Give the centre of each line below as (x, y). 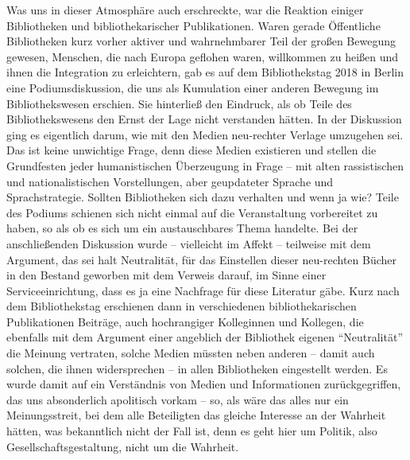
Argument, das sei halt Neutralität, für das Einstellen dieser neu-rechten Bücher (202, 259)
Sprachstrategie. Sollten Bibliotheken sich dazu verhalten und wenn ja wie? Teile (203, 197)
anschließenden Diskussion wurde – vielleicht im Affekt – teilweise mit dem (189, 243)
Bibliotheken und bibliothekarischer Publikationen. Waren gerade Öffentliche (193, 25)
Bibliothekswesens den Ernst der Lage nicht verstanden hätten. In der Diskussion (204, 119)
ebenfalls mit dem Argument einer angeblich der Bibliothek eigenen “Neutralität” (205, 337)
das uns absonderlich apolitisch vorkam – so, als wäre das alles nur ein (178, 399)
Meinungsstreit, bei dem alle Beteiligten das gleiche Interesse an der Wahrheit (196, 415)
